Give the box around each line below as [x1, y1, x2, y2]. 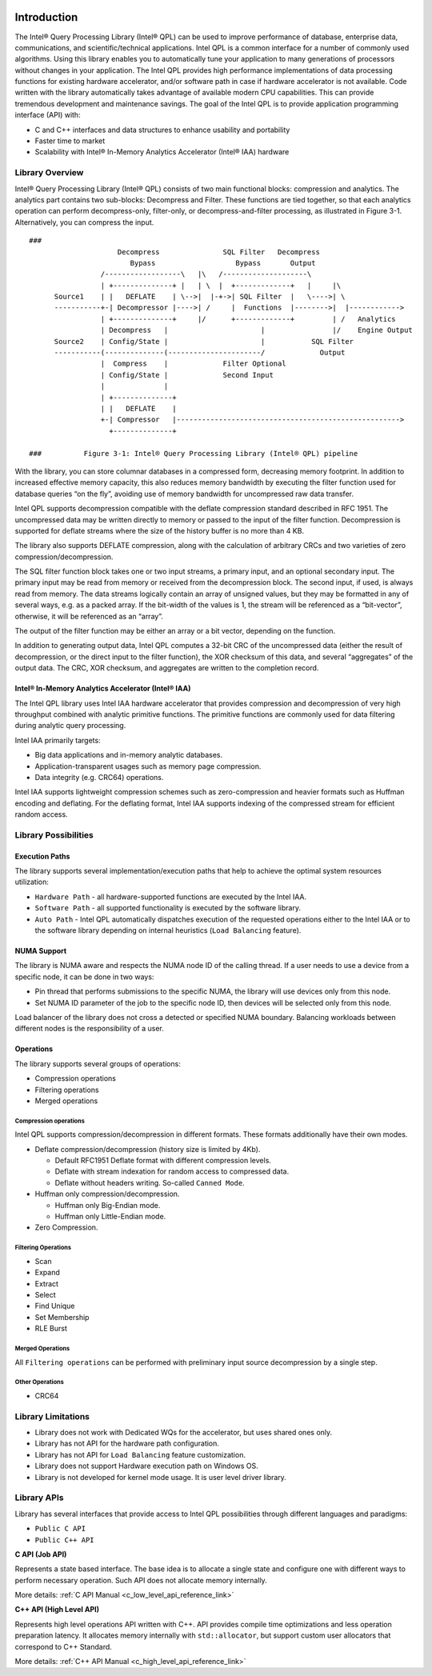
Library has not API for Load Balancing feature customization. [34, 1450, 246, 1459]
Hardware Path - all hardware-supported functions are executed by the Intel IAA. [34, 892, 307, 902]
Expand [34, 1268, 60, 1278]
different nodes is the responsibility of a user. [14, 1024, 164, 1034]
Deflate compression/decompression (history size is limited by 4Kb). [34, 1144, 261, 1154]
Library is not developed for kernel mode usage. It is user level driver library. [34, 1472, 287, 1482]
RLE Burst [34, 1324, 67, 1334]
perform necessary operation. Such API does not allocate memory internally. [14, 1575, 267, 1585]
